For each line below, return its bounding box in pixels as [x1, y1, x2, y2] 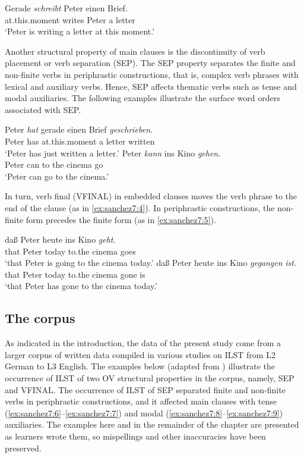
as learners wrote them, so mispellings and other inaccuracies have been [5, 430, 266, 443]
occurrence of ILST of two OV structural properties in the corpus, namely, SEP [5, 372, 294, 384]
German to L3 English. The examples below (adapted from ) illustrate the [5, 360, 275, 372]
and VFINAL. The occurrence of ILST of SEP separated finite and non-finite [5, 383, 286, 396]
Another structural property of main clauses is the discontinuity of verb [5, 45, 265, 57]
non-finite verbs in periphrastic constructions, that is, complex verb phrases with [5, 68, 299, 80]
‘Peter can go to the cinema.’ [5, 170, 109, 182]
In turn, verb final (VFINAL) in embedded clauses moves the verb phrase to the [5, 190, 297, 202]
